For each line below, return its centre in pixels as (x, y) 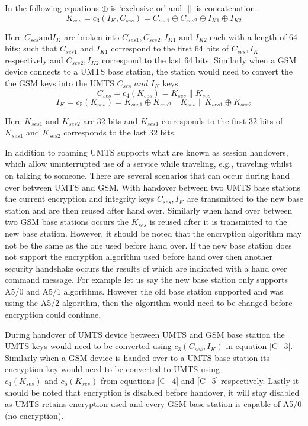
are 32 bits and (110, 120)
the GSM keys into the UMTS (60, 83)
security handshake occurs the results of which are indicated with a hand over (146, 268)
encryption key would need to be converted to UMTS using (112, 369)
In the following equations (52, 8)
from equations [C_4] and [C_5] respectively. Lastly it (200, 381)
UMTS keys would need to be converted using (88, 346)
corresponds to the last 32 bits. (120, 132)
